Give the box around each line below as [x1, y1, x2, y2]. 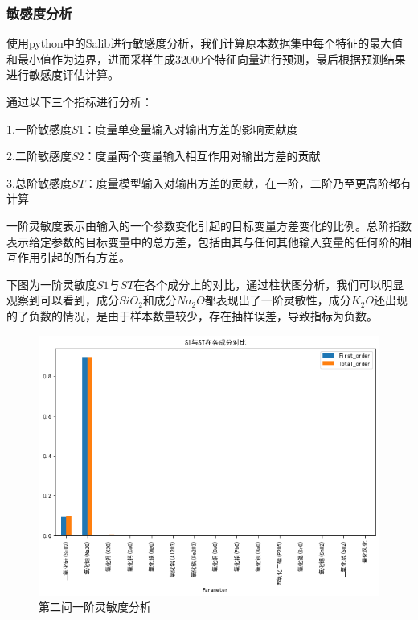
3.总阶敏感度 [6, 174, 72, 191]
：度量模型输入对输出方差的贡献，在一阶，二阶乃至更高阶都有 [84, 174, 412, 191]
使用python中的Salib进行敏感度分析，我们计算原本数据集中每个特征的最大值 [6, 35, 404, 52]
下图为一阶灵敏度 [6, 275, 96, 292]
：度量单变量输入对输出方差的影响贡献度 [84, 120, 298, 137]
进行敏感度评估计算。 [6, 66, 119, 83]
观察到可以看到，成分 [6, 291, 119, 308]
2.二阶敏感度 [6, 147, 72, 164]
